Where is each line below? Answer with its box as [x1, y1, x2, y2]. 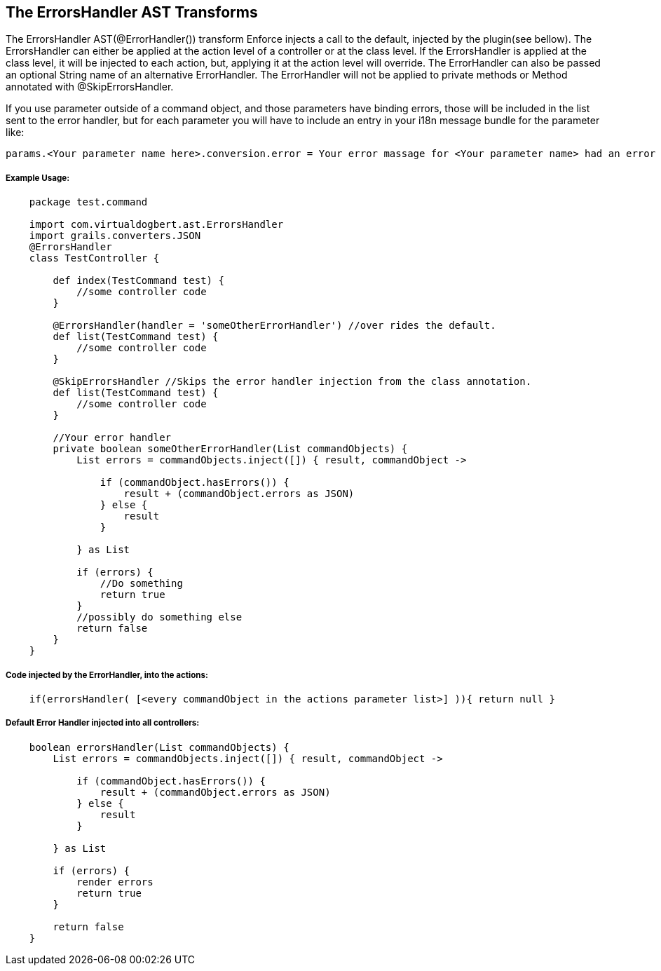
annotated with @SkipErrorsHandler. [6, 81, 174, 93]
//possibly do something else [76, 611, 243, 623]
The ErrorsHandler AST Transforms [6, 4, 258, 21]
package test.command [29, 196, 148, 208]
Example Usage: [6, 172, 70, 183]
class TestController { [29, 252, 160, 264]
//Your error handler [53, 432, 172, 444]
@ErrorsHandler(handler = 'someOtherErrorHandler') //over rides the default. [53, 320, 496, 332]
